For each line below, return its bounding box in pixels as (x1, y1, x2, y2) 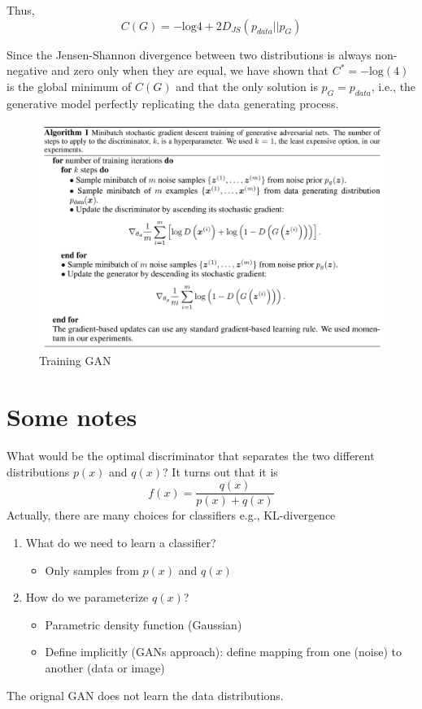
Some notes (7, 400, 137, 433)
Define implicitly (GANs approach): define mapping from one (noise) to (45, 643, 402, 660)
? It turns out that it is (163, 463, 278, 480)
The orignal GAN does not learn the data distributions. (7, 686, 284, 703)
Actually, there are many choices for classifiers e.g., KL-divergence (7, 507, 336, 524)
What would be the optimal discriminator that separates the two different (7, 447, 375, 464)
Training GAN (39, 352, 111, 369)
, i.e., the (371, 77, 416, 94)
